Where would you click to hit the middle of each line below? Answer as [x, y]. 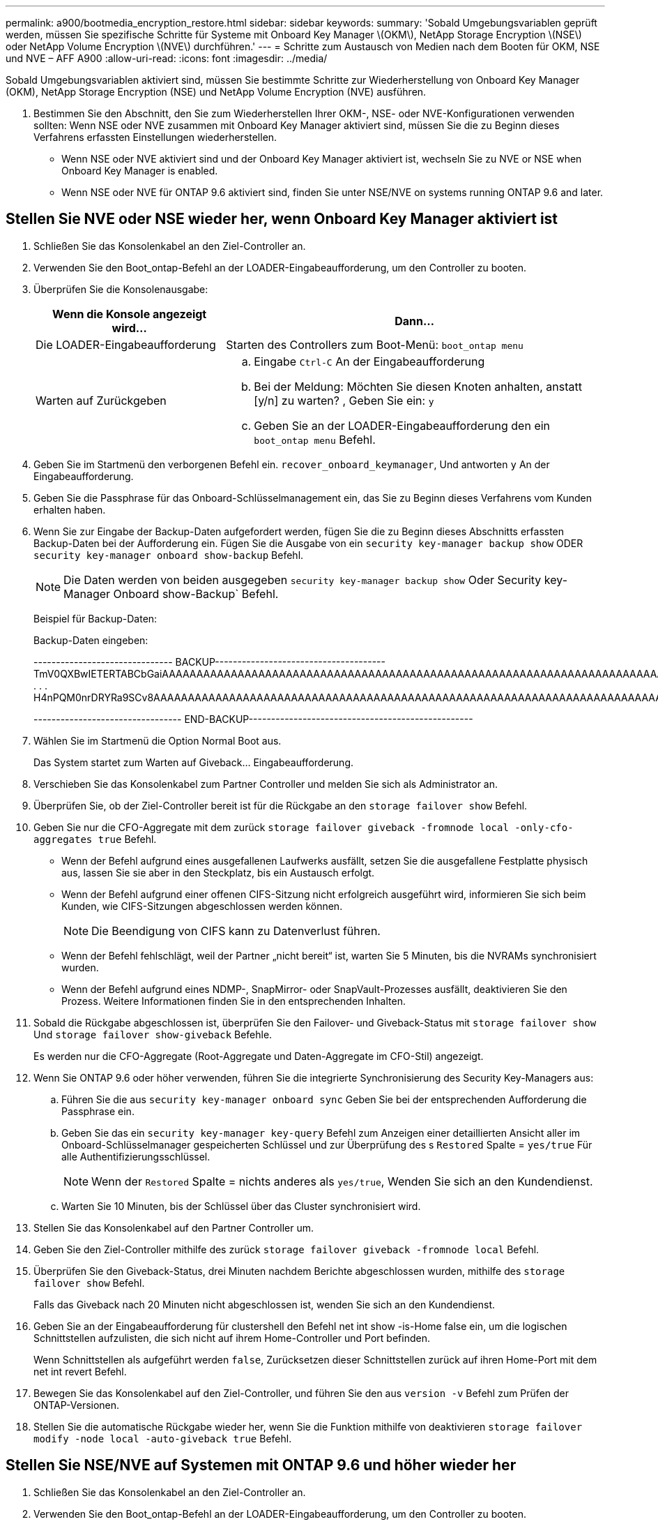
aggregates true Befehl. [95, 839]
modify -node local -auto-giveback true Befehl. [163, 1438]
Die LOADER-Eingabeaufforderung [126, 344]
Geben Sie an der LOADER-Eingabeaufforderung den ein [402, 425]
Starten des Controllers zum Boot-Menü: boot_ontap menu [375, 344]
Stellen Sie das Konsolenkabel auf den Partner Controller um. [174, 1227]
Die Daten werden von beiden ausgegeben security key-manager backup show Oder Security [303, 580]
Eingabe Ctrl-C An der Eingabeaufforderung [369, 361]
